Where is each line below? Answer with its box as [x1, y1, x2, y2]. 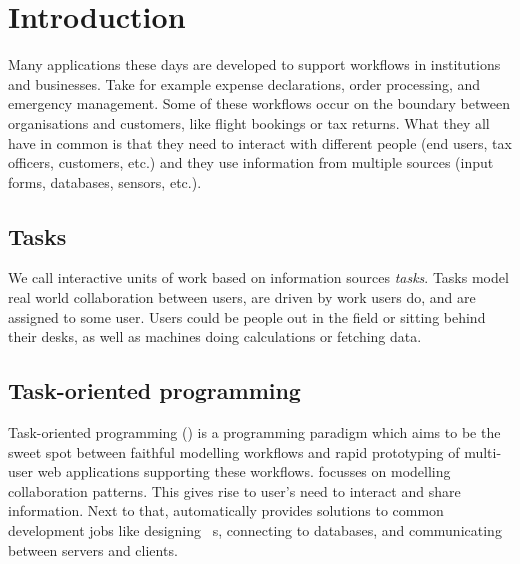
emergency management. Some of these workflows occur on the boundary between [8, 93, 510, 114]
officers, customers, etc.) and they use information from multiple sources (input [8, 152, 494, 173]
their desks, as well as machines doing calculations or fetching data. [8, 326, 422, 347]
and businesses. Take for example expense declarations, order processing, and [8, 73, 481, 94]
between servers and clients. [8, 539, 178, 560]
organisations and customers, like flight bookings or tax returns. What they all [8, 112, 490, 133]
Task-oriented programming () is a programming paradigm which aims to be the [8, 422, 501, 443]
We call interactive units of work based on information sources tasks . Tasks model [8, 267, 509, 288]
